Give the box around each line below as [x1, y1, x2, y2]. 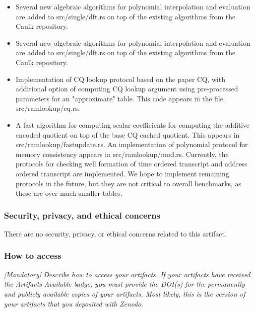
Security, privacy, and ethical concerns [4, 209, 160, 221]
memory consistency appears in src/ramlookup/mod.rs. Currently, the [15, 149, 229, 159]
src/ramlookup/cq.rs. [15, 103, 80, 113]
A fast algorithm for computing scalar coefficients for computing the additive [15, 119, 250, 130]
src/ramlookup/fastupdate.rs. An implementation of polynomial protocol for [15, 139, 248, 150]
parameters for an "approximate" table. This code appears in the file [15, 93, 223, 103]
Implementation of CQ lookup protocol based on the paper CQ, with [15, 74, 225, 84]
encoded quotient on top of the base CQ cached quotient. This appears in [15, 129, 240, 140]
